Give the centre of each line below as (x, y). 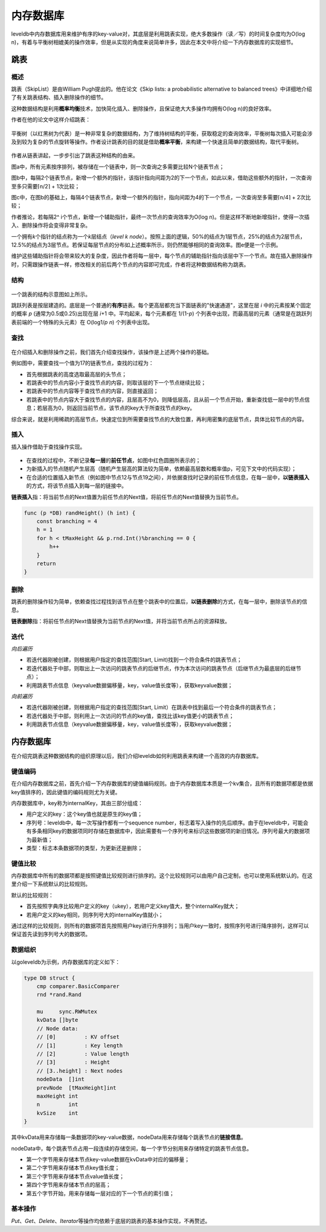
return (46, 563)
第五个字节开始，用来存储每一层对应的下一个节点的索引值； (100, 1193)
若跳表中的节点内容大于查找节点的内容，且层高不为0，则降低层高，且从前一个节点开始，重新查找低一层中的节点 (165, 399)
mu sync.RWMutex (67, 1012)
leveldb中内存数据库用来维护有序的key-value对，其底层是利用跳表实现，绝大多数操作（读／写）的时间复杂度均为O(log (158, 34)
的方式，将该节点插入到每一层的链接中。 (76, 486)
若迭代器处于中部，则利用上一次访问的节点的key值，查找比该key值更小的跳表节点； (130, 716)
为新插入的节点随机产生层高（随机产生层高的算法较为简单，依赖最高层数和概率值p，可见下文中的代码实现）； (161, 469)
